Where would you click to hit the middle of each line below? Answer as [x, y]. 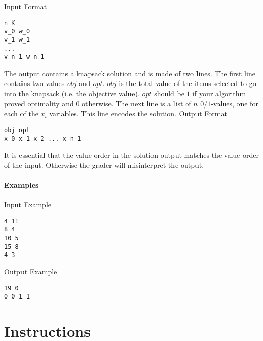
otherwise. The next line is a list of [137, 103]
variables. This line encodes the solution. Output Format [138, 113]
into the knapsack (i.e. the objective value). [72, 93]
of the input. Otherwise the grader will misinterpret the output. [104, 165]
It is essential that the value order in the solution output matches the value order [131, 155]
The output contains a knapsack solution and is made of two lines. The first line [130, 73]
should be [169, 93]
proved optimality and [39, 103]
